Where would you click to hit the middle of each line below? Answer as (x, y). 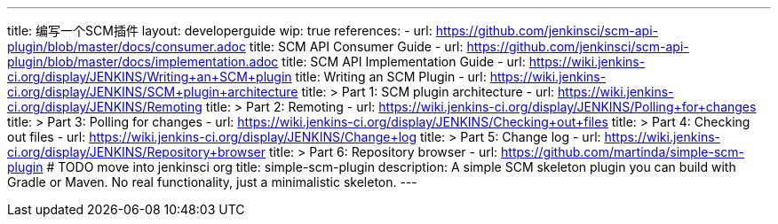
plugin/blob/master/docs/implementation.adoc (143, 62)
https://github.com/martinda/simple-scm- (623, 152)
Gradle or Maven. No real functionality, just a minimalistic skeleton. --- (212, 182)
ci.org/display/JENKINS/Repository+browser (137, 152)
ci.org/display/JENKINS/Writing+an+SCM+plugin (150, 77)
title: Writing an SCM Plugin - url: (391, 77)
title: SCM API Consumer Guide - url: (356, 46)
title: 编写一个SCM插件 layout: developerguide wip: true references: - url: (220, 31)
